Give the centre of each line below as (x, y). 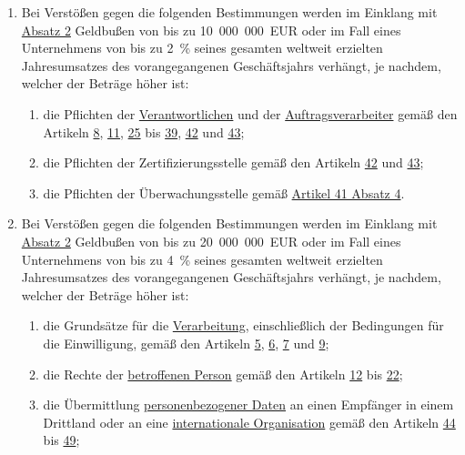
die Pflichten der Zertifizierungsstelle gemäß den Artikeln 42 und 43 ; (233, 162)
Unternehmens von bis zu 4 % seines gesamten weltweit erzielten (202, 259)
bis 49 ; (61, 440)
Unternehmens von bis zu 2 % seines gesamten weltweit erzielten (202, 48)
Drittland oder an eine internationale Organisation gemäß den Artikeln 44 (249, 422)
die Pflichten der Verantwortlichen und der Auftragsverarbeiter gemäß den (250, 113)
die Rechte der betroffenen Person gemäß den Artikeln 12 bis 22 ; (223, 374)
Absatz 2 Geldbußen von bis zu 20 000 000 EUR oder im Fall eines (211, 241)
